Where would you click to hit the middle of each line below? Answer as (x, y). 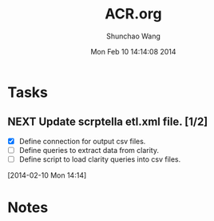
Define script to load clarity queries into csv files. (100, 159)
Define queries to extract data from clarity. (89, 150)
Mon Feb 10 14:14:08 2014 (133, 51)
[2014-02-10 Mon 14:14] (47, 175)
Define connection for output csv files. (82, 141)
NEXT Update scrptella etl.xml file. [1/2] (108, 122)
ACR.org (133, 14)
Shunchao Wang (133, 36)
